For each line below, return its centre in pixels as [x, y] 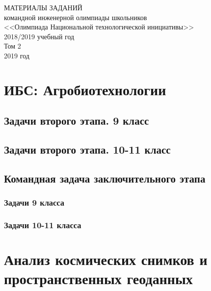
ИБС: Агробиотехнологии [85, 89]
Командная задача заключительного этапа [105, 178]
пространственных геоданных [98, 278]
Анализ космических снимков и [106, 259]
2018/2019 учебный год [39, 36]
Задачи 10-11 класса [43, 225]
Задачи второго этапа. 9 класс [77, 120]
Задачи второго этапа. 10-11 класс [87, 149]
